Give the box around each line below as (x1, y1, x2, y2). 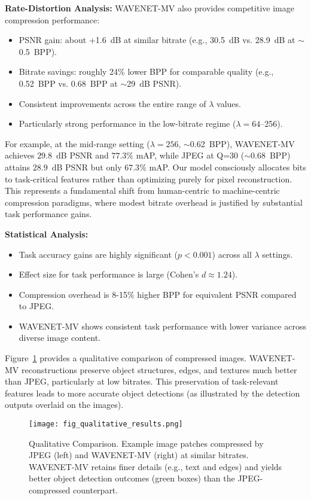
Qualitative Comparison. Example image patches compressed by (29, 437, 264, 449)
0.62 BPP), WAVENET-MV (190, 137, 295, 150)
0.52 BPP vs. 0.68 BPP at (19, 77, 118, 89)
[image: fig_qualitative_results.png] (29, 420, 183, 429)
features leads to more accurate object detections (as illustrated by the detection (5, 386, 300, 399)
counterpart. (73, 484, 118, 496)
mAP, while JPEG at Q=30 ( (136, 149, 245, 161)
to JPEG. (19, 300, 54, 312)
